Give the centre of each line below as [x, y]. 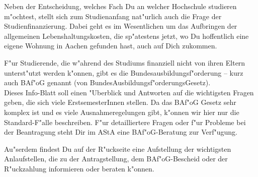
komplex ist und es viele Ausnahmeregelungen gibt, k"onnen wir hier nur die [122, 112]
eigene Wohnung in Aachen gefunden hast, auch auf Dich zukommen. [111, 46]
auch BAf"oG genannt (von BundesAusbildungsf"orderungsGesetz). [107, 82]
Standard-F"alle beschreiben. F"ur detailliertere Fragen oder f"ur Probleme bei [125, 122]
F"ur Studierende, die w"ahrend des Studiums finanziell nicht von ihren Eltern [125, 62]
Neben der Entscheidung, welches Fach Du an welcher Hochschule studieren [120, 6]
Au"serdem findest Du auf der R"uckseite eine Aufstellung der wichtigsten [118, 149]
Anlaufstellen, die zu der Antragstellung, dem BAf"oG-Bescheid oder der [116, 159]
